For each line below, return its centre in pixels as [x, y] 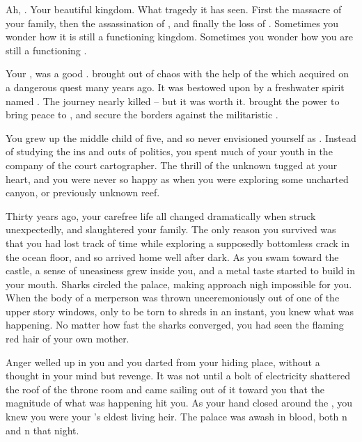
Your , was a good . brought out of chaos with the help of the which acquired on [178, 73]
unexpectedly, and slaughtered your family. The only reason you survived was [171, 229]
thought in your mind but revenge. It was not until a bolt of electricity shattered [178, 376]
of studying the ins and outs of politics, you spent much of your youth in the [169, 151]
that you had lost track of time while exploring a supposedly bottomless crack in [178, 243]
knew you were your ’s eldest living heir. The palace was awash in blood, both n [176, 417]
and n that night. [42, 430]
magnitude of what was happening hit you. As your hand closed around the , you [179, 403]
